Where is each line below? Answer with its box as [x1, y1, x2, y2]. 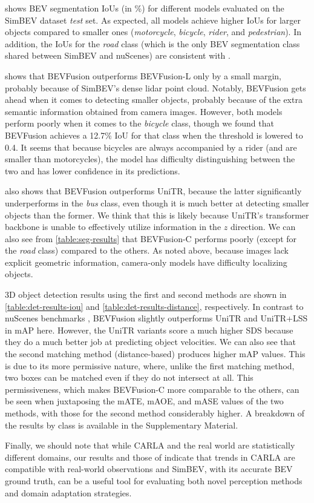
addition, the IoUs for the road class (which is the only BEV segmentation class [5, 37, 300, 50]
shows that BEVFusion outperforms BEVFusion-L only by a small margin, [5, 69, 281, 82]
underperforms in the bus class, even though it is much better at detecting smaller [5, 196, 309, 209]
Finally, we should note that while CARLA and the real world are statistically [5, 439, 295, 452]
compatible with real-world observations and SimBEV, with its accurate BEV [5, 462, 293, 475]
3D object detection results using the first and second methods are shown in [5, 288, 287, 301]
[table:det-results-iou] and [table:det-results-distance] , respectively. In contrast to [5, 300, 304, 312]
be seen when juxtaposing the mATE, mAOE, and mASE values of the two [5, 395, 284, 407]
